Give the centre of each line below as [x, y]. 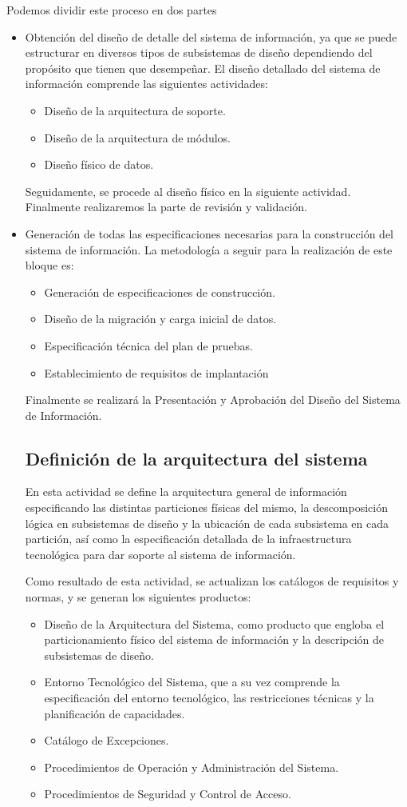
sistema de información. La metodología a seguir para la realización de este [209, 249]
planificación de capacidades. [115, 713]
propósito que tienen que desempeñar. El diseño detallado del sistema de [203, 68]
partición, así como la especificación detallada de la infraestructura [188, 539]
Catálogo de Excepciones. [107, 740]
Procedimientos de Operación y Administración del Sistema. [192, 767]
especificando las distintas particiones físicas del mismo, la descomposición [207, 507]
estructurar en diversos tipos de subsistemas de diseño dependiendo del [199, 52]
